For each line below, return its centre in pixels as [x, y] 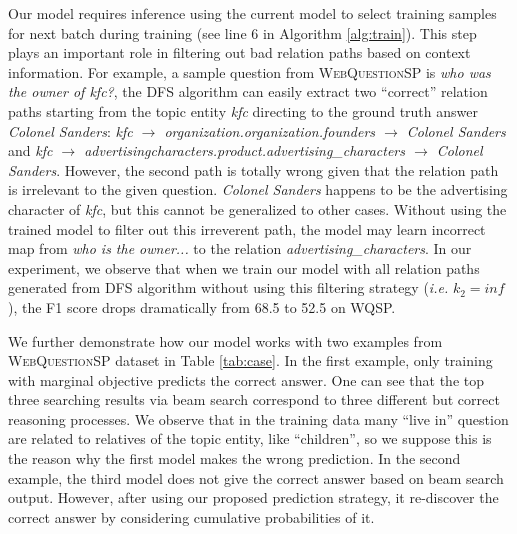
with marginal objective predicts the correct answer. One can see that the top [246, 379]
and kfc [30, 150]
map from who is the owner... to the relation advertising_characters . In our [240, 248]
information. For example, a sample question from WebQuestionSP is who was [249, 71]
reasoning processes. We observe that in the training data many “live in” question [258, 418]
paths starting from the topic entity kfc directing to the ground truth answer [243, 110]
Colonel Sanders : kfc [70, 130]
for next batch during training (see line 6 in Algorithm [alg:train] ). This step [242, 32]
